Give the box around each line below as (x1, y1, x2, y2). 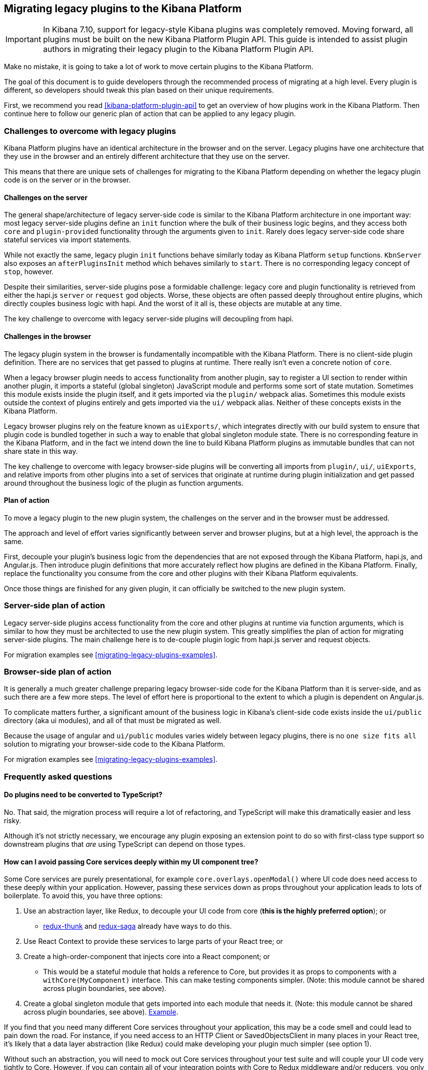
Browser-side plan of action (4, 666, 112, 677)
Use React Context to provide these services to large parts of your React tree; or (24, 937, 283, 946)
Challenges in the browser (4, 332, 91, 340)
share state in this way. (4, 446, 78, 455)
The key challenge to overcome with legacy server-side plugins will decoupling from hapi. (4, 314, 294, 323)
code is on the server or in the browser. (4, 176, 131, 184)
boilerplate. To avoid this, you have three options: (4, 891, 163, 900)
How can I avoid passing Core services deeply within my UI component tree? (4, 857, 259, 866)
